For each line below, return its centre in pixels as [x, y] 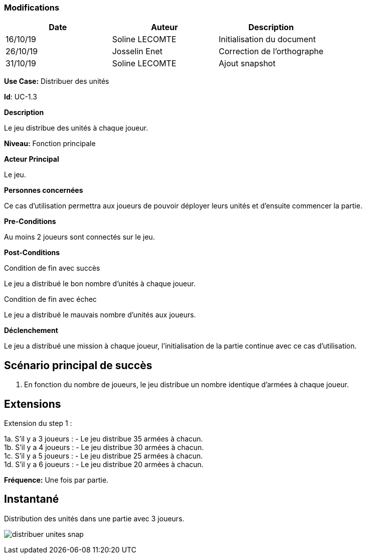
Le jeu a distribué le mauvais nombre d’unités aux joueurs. [100, 315]
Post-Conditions [32, 253]
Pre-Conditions [30, 221]
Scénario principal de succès [78, 365]
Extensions [33, 404]
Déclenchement [31, 330]
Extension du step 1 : [38, 423]
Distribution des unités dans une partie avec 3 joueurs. [94, 518]
